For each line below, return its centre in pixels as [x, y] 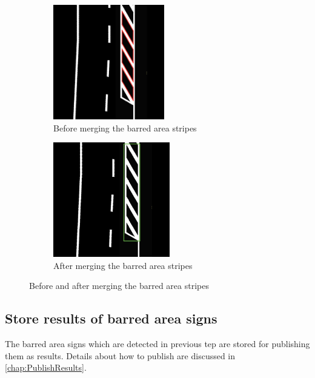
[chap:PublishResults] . [46, 367]
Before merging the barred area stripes [125, 128]
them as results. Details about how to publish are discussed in [120, 355]
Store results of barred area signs [111, 318]
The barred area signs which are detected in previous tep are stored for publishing [157, 344]
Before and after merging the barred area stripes [119, 286]
